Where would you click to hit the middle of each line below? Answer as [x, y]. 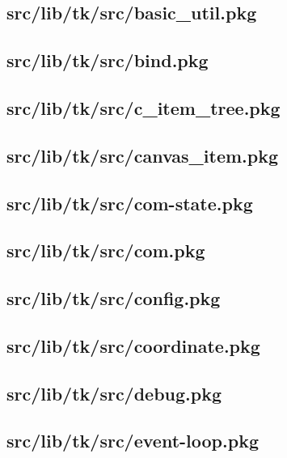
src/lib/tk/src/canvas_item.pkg [143, 155]
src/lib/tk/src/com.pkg [106, 250]
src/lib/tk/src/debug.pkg [114, 393]
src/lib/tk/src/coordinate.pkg [133, 345]
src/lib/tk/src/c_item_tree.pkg [143, 107]
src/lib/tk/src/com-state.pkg [130, 203]
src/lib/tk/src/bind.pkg [108, 60]
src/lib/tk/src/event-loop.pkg [133, 441]
